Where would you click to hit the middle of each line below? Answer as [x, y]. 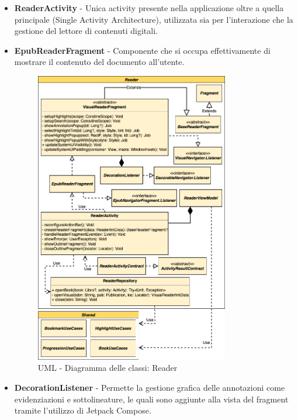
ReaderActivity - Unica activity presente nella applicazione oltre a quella [149, 8]
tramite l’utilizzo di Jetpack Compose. [83, 410]
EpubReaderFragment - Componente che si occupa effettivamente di [142, 50]
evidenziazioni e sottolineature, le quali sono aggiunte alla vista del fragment [151, 399]
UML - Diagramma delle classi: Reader [108, 368]
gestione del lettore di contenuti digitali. [86, 31]
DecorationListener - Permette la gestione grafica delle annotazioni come [150, 387]
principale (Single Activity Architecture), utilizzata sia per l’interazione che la [154, 19]
